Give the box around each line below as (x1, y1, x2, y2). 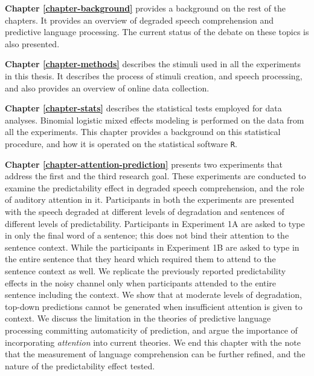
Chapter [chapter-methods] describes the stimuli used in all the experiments (5, 58, 301, 70)
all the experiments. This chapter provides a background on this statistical (5, 125, 281, 138)
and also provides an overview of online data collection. (5, 81, 210, 94)
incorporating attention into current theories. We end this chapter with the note (5, 335, 301, 348)
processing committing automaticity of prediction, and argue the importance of (5, 323, 298, 336)
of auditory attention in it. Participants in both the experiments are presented (5, 193, 294, 206)
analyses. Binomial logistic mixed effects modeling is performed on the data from (5, 113, 304, 126)
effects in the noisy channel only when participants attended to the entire (5, 276, 277, 289)
